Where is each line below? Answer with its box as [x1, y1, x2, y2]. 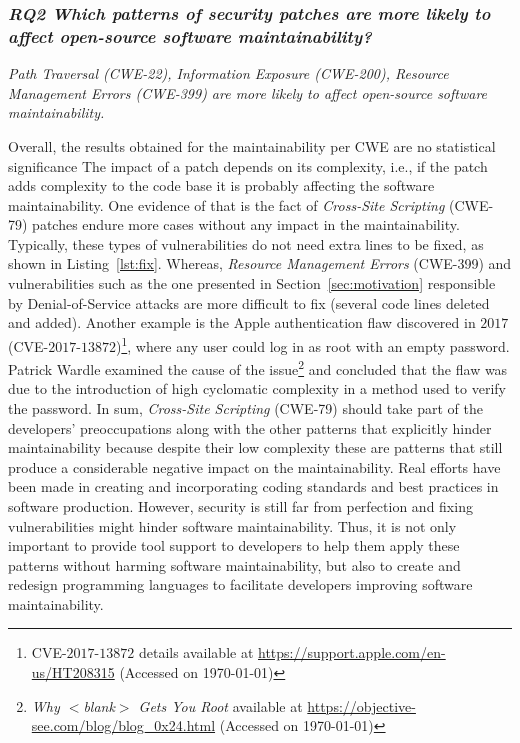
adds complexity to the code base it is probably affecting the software [8, 175, 435, 196]
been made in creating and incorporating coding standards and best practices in [8, 476, 499, 497]
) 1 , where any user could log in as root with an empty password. [115, 332, 510, 356]
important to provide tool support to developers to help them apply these [8, 535, 460, 556]
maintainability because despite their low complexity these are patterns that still [8, 437, 503, 458]
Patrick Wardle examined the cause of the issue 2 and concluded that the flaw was [8, 356, 508, 379]
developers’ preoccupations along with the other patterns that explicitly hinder [8, 417, 492, 438]
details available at [138, 642, 254, 663]
